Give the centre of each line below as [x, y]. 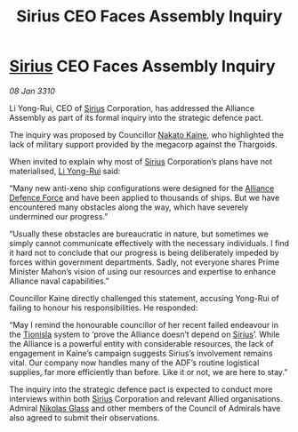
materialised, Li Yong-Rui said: [65, 171]
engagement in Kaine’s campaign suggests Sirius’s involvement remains [141, 353]
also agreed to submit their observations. [85, 417]
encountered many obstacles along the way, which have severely [129, 207]
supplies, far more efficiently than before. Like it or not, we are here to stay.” [149, 372]
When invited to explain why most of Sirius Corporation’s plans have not [141, 161]
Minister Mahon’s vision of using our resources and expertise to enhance [143, 271]
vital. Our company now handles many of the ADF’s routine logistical [134, 363]
